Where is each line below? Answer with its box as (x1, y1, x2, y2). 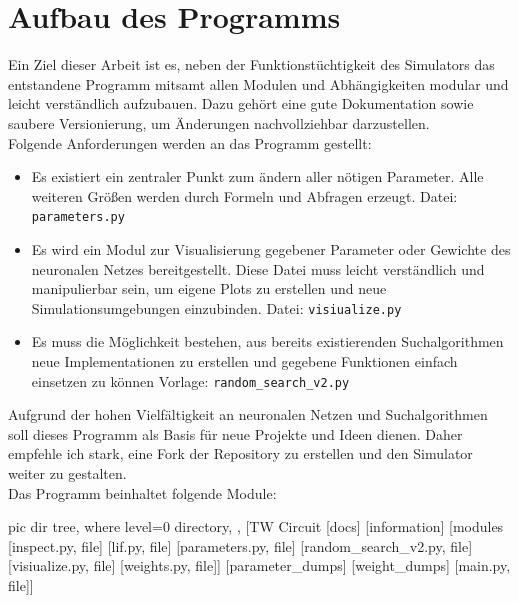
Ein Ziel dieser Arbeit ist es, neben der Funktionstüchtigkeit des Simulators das (8, 54, 495, 75)
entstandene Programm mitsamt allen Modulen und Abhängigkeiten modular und (8, 73, 509, 94)
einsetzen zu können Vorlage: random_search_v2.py (31, 370, 350, 391)
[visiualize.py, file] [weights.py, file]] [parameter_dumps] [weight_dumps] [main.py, (8, 555, 511, 576)
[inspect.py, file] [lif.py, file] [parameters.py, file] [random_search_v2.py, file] (8, 535, 473, 556)
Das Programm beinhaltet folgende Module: (8, 482, 277, 503)
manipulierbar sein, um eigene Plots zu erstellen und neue (31, 278, 387, 299)
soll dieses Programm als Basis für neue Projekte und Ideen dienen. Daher (8, 423, 463, 444)
